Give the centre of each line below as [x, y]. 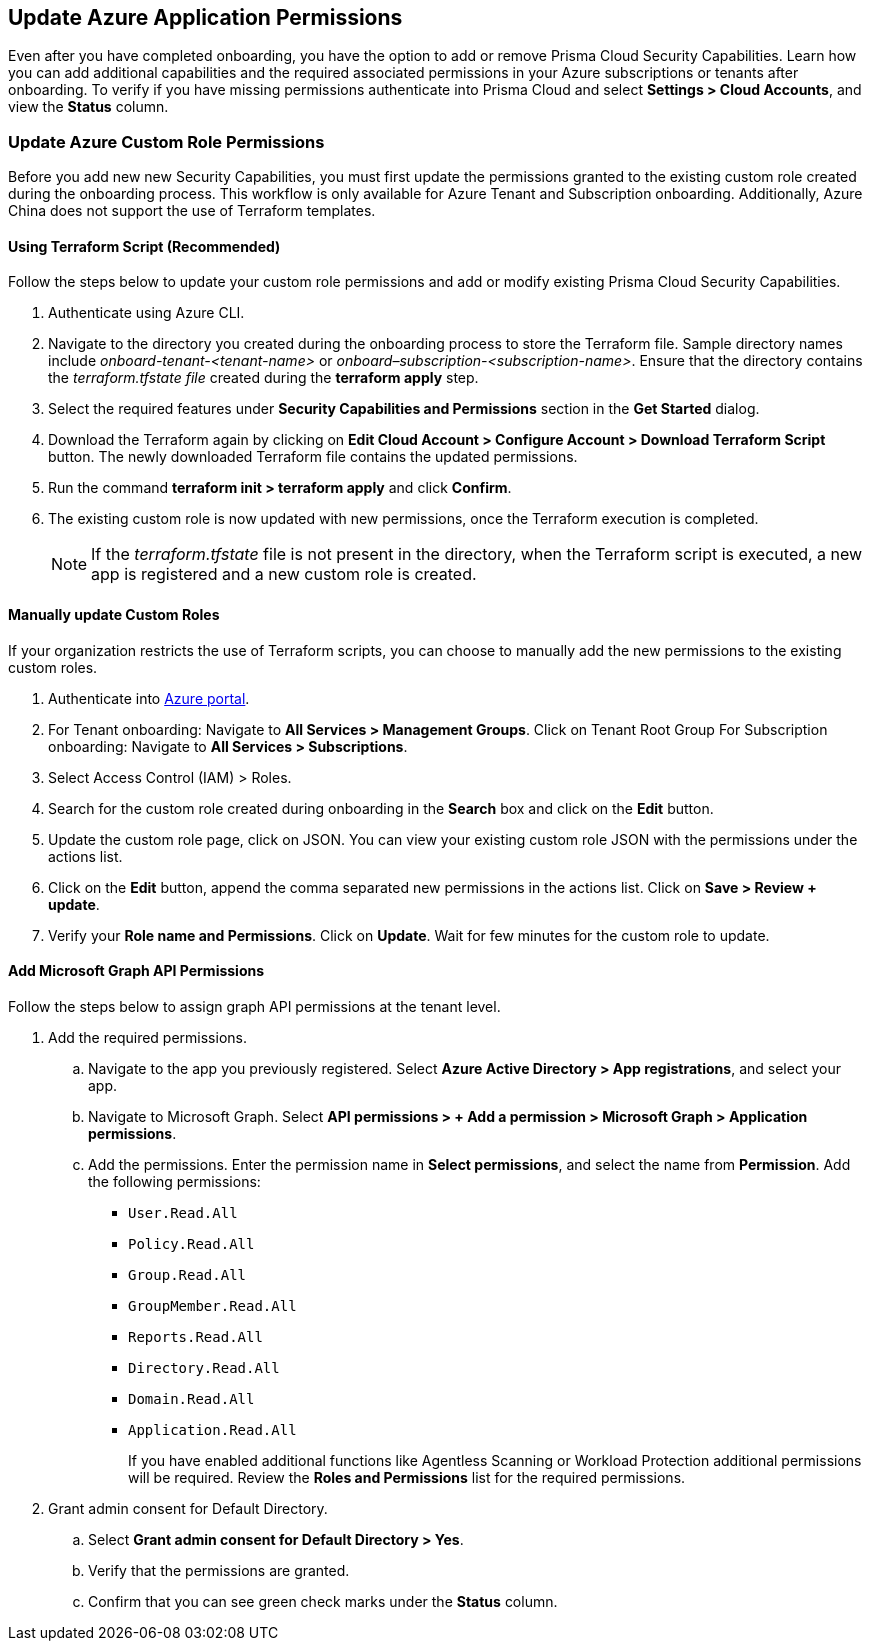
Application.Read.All [212, 1429]
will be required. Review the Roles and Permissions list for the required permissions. [407, 1477]
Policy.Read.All [191, 1243]
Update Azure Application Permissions [205, 17]
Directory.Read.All [204, 1367]
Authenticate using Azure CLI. [146, 313]
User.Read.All [183, 1212]
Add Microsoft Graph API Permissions [136, 971]
